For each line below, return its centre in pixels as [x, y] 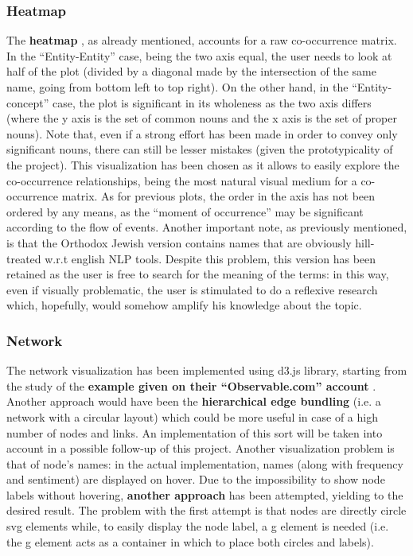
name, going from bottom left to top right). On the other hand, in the [177, 87]
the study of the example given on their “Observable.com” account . [191, 385]
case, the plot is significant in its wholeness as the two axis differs [212, 102]
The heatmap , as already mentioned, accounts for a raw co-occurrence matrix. [202, 40]
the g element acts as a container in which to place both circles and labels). [190, 541]
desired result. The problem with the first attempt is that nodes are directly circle [206, 510]
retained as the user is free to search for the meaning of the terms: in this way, [198, 274]
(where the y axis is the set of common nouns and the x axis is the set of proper [202, 118]
